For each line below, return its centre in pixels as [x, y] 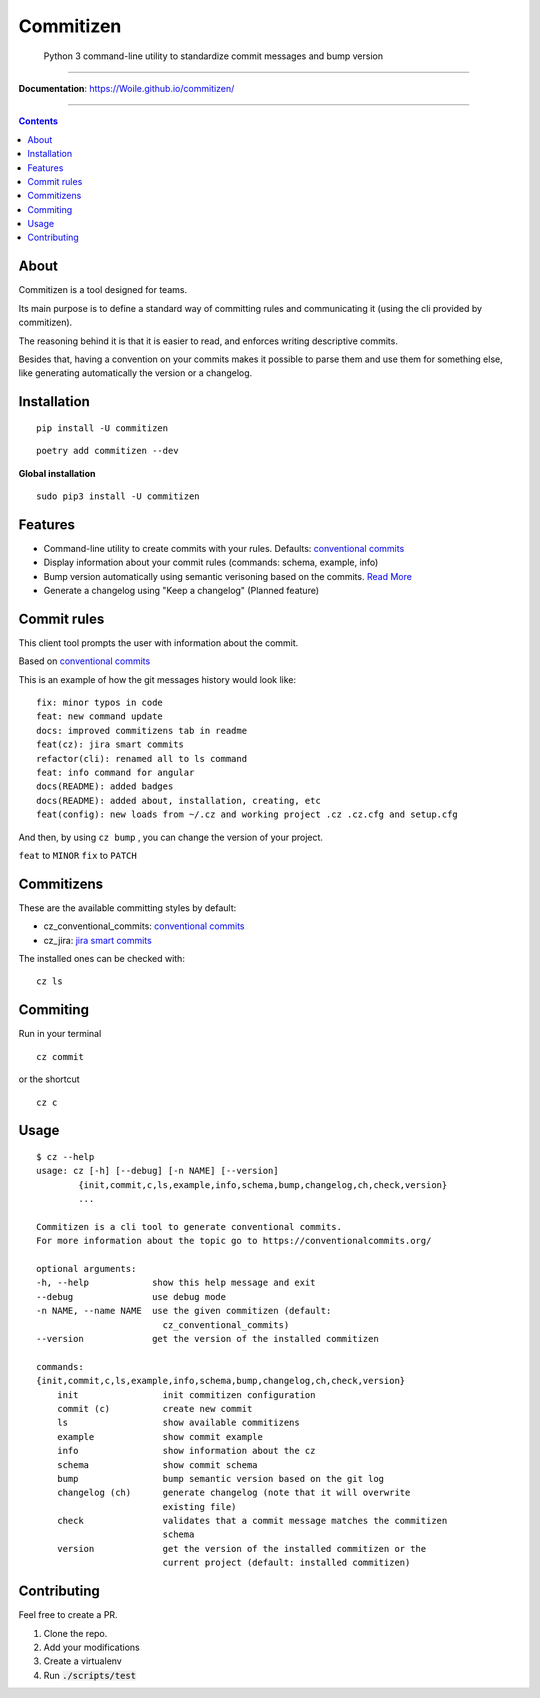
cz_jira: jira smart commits [97, 940]
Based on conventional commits [84, 661]
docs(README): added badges [105, 786]
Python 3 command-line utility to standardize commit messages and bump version [213, 56]
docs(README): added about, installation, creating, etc [179, 800]
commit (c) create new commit [154, 1408]
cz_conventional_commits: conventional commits [144, 926]
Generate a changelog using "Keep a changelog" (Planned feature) [181, 590]
